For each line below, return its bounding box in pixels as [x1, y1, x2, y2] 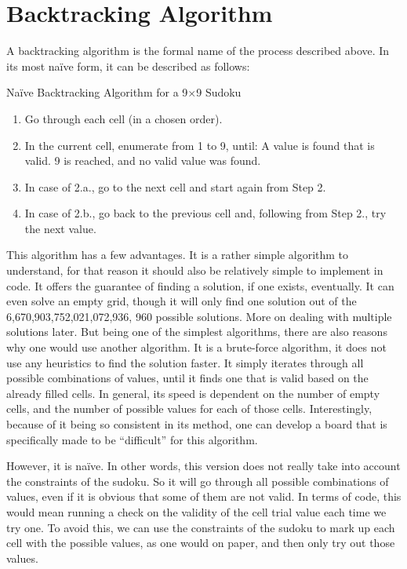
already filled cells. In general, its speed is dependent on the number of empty [6, 385, 380, 401]
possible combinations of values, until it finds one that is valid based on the [6, 370, 369, 386]
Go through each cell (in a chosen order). [24, 110, 223, 126]
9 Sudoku [196, 84, 242, 100]
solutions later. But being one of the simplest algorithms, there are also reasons [6, 323, 387, 340]
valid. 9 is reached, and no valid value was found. [24, 152, 261, 169]
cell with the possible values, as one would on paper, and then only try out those [6, 534, 395, 551]
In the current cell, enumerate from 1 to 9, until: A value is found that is [24, 137, 375, 153]
